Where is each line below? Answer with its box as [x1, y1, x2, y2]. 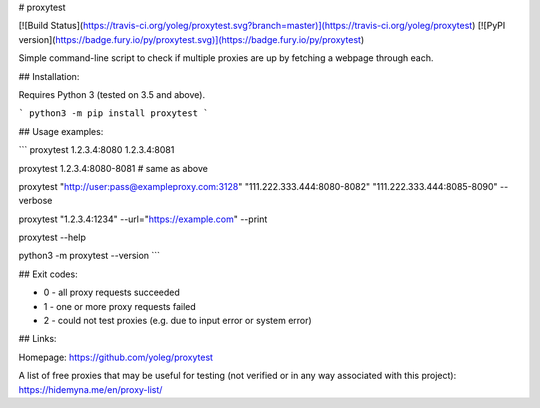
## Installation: [18, 70, 80, 82]
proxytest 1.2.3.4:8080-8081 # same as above [18, 162, 209, 174]
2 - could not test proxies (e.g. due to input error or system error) [43, 315, 312, 327]
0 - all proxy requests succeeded [43, 286, 180, 299]
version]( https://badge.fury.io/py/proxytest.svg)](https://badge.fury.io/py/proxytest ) [18, 33, 365, 45]
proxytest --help [18, 231, 87, 244]
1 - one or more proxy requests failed [43, 300, 197, 312]
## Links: [18, 333, 57, 345]
